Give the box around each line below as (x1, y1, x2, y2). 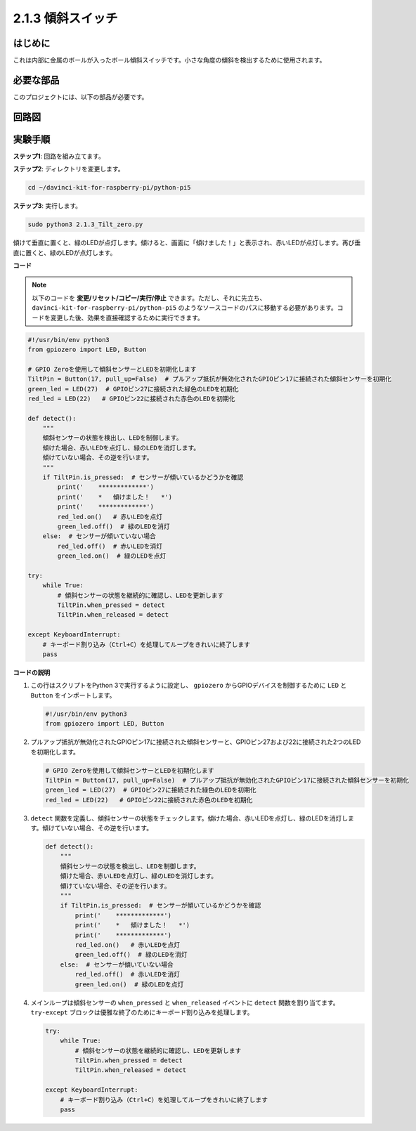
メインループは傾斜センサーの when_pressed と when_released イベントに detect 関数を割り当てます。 (30, 998, 340, 1007)
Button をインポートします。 (30, 691, 116, 699)
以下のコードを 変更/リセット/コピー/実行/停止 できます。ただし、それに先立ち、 (32, 294, 266, 302)
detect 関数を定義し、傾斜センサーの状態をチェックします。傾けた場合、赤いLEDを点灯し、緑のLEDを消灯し (30, 813, 348, 822)
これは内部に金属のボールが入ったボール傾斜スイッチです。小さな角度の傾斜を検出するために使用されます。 (13, 56, 326, 65)
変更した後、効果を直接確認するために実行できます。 (50, 313, 204, 322)
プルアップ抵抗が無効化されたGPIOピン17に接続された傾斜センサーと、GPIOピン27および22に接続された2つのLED (30, 738, 361, 746)
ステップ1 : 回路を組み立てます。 (13, 152, 105, 160)
